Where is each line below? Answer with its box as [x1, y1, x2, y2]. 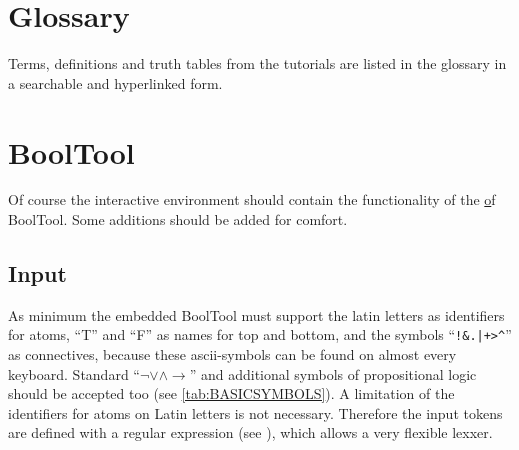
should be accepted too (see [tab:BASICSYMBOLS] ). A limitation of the [8, 383, 455, 404]
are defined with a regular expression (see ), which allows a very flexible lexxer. [8, 422, 493, 443]
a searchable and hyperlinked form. [8, 72, 223, 93]
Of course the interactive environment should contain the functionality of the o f [8, 189, 496, 210]
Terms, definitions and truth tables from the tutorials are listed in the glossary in [8, 53, 507, 74]
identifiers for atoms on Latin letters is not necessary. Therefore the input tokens [8, 402, 503, 423]
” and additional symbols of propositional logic [189, 363, 477, 384]
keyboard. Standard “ [8, 363, 140, 384]
